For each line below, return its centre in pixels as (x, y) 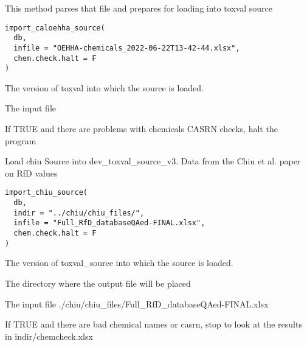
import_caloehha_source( (55, 28)
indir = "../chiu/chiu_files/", (79, 213)
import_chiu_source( (47, 193)
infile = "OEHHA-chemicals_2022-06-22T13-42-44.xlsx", (127, 48)
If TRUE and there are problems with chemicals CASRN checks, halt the (141, 129)
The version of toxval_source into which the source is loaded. (119, 263)
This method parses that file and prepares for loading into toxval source (139, 8)
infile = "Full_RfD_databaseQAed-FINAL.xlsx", (109, 223)
